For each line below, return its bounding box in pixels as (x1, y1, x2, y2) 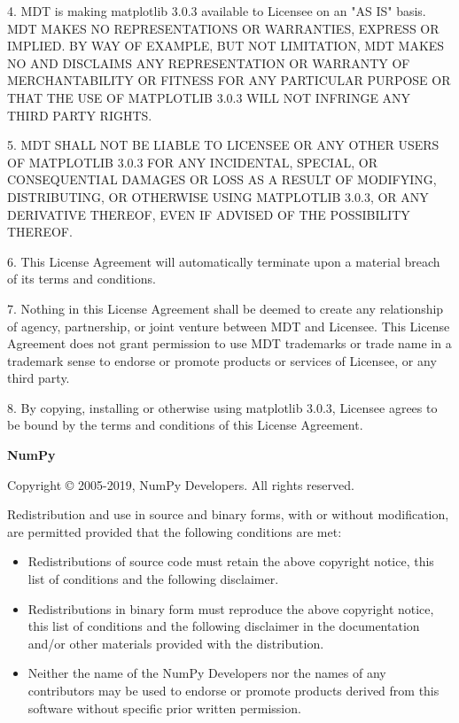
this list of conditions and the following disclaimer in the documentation (27, 617, 420, 635)
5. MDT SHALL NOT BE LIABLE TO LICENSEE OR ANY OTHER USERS (7, 136, 440, 154)
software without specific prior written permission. (27, 698, 301, 717)
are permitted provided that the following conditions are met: (7, 522, 342, 540)
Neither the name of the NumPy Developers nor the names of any (27, 664, 386, 682)
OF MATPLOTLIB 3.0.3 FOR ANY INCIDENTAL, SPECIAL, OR (7, 152, 378, 171)
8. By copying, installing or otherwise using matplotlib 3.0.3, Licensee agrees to (7, 398, 438, 416)
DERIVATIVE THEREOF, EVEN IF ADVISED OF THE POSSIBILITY (7, 205, 410, 223)
